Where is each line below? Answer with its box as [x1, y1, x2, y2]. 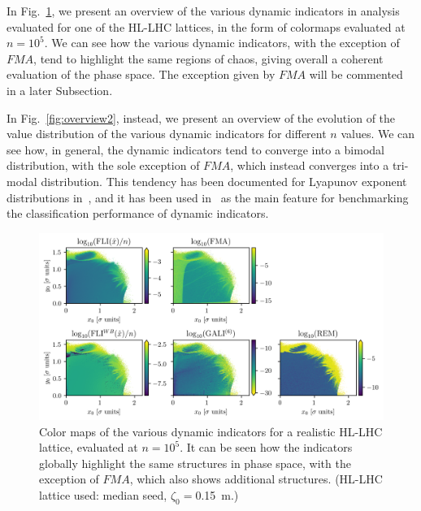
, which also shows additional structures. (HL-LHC [129, 470, 383, 487]
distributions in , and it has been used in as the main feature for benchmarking [7, 188, 409, 206]
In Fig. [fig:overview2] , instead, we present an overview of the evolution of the [7, 109, 396, 126]
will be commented [309, 66, 403, 83]
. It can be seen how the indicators [180, 439, 353, 456]
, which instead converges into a [230, 157, 389, 174]
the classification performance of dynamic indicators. [7, 205, 269, 222]
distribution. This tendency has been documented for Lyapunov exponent [41, 172, 407, 189]
